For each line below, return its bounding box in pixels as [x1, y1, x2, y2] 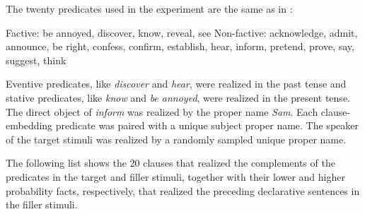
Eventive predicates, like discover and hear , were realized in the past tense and [6, 76, 347, 91]
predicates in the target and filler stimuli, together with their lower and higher [6, 169, 345, 184]
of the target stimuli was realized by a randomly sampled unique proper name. [6, 131, 347, 146]
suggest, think [6, 52, 66, 67]
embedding [6, 118, 53, 133]
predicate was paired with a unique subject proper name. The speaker [55, 118, 359, 133]
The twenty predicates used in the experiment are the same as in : [6, 1, 293, 16]
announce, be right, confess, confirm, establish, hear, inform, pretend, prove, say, [6, 39, 354, 54]
